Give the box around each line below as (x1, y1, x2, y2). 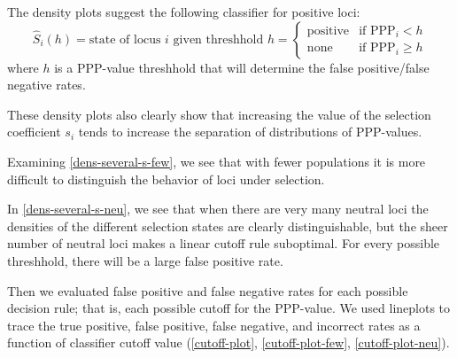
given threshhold (173, 33, 264, 46)
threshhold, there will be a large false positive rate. (7, 251, 283, 269)
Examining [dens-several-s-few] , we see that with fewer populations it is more (7, 152, 426, 170)
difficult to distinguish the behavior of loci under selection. (7, 169, 325, 188)
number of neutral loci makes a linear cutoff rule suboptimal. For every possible (7, 234, 440, 253)
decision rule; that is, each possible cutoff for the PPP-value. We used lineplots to (7, 299, 451, 317)
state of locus (89, 33, 161, 46)
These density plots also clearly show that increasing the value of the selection (7, 105, 431, 123)
